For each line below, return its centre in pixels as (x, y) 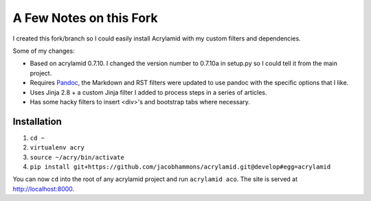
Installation (37, 121)
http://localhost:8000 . (44, 189)
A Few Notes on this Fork (85, 18)
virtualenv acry (57, 148)
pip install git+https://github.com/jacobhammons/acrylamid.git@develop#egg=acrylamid (180, 167)
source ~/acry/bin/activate (77, 157)
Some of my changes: (44, 51)
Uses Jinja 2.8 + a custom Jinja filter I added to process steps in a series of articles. (148, 92)
